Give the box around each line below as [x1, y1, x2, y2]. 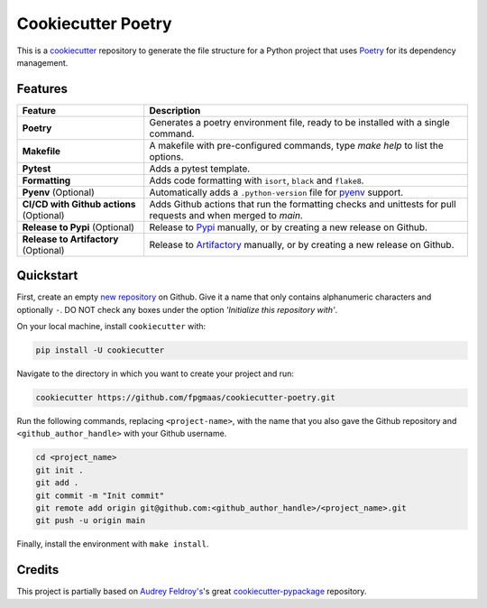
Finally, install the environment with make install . [16, 539, 209, 549]
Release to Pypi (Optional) [22, 221, 135, 234]
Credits [16, 562, 60, 577]
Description [149, 104, 201, 116]
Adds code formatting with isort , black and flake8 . [149, 174, 364, 187]
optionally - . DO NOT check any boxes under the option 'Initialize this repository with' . [16, 304, 338, 315]
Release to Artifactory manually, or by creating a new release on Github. [149, 238, 455, 251]
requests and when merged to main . [149, 208, 304, 221]
